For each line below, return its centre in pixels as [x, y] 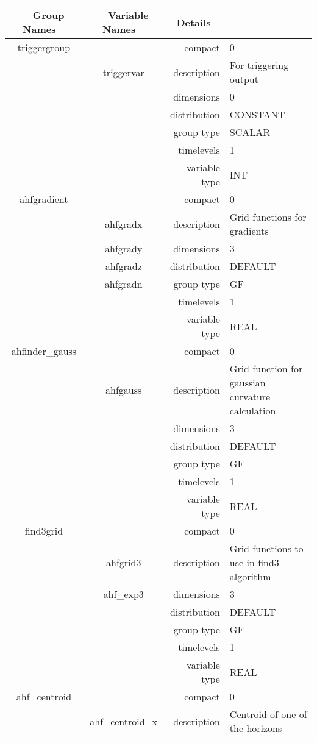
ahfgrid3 [124, 562]
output [244, 79]
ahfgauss [124, 389]
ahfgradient [44, 199]
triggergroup [44, 47]
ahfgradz [123, 266]
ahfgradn [123, 284]
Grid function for [266, 368]
